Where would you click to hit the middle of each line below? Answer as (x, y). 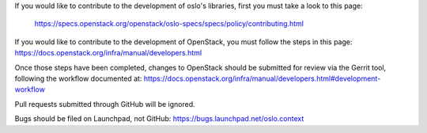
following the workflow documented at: (78, 78)
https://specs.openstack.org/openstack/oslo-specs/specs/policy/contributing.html (169, 24)
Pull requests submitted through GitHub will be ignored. (105, 104)
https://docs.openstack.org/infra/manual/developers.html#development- (262, 78)
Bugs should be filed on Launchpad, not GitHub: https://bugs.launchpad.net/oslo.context (159, 119)
